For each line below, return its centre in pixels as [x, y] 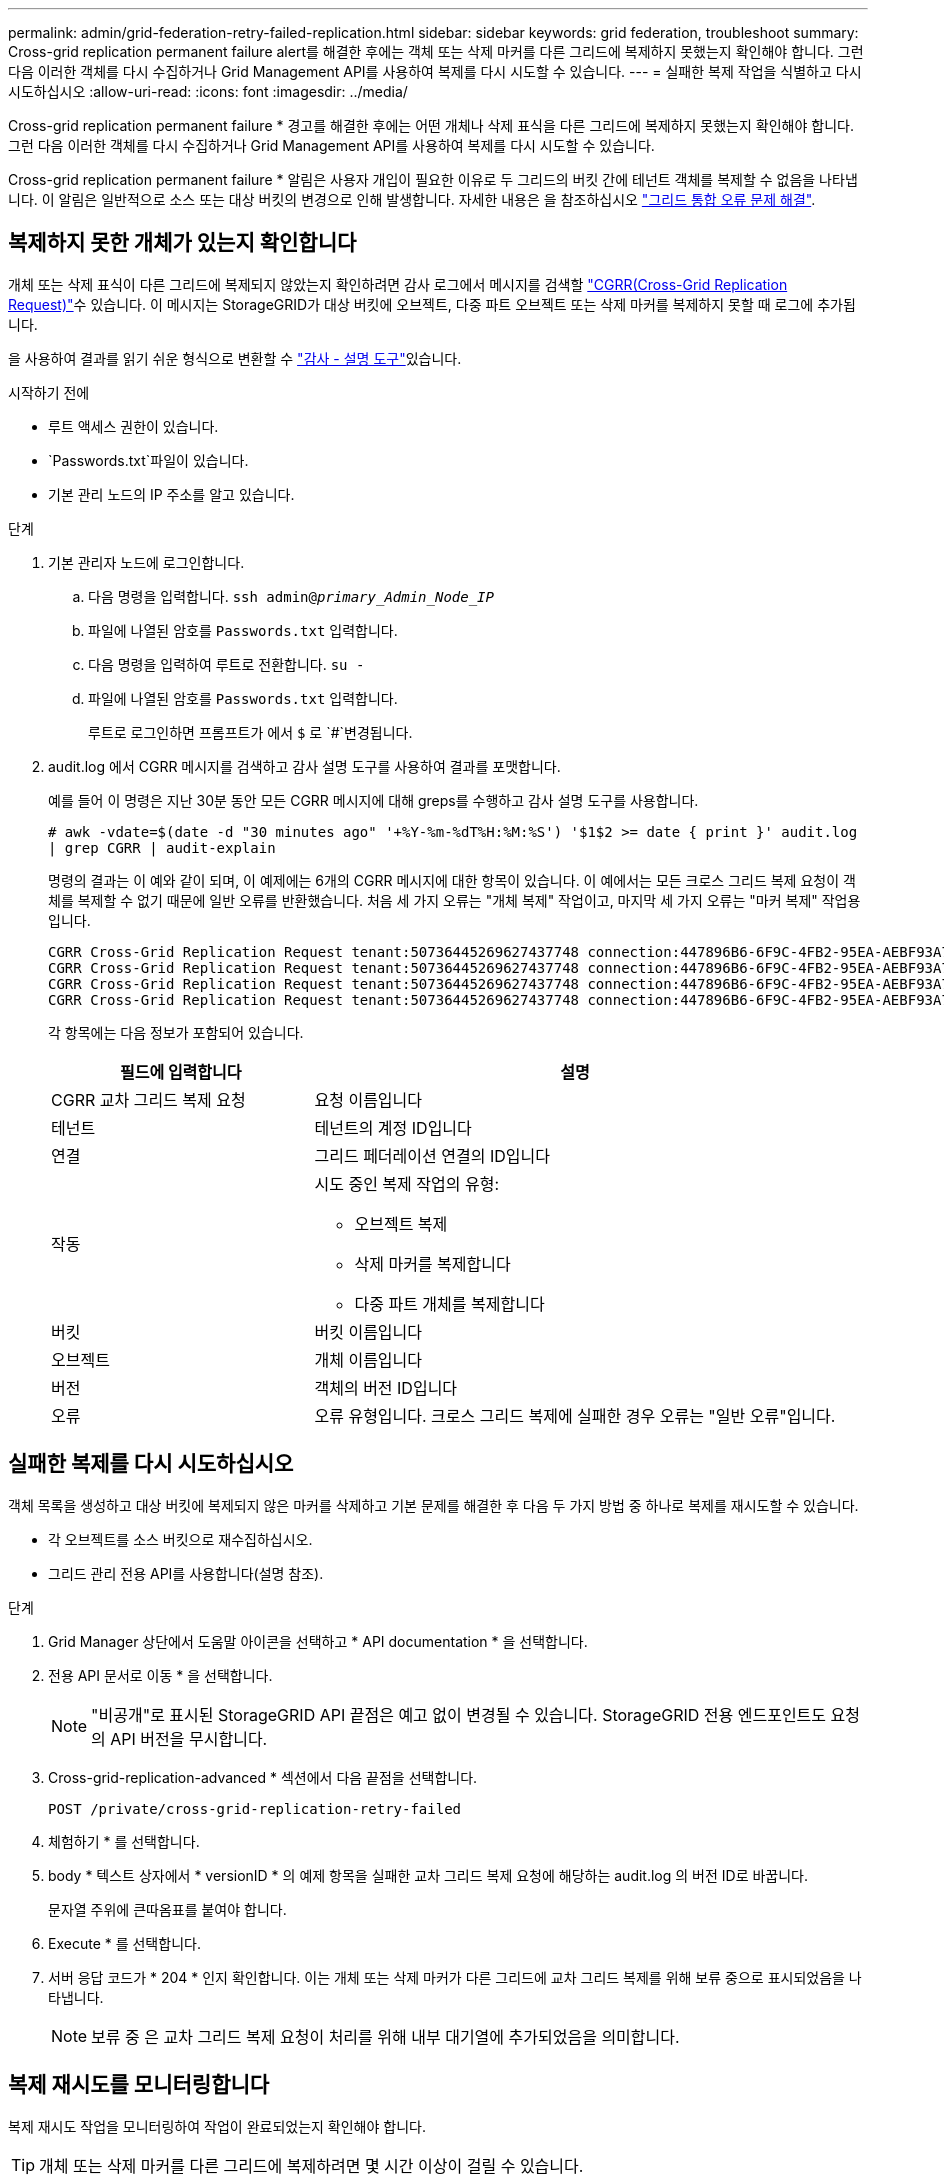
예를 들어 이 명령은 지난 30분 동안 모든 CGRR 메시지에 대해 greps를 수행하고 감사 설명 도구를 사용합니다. [373, 800]
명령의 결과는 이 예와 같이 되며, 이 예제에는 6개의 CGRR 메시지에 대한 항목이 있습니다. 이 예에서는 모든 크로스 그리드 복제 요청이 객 [452, 880]
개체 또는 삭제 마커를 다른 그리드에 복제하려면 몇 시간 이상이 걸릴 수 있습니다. [311, 2165]
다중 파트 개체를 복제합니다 [449, 1303]
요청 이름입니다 [368, 1099]
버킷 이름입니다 [368, 1331]
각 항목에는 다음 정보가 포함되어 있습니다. [176, 1032]
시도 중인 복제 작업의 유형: [406, 1183]
